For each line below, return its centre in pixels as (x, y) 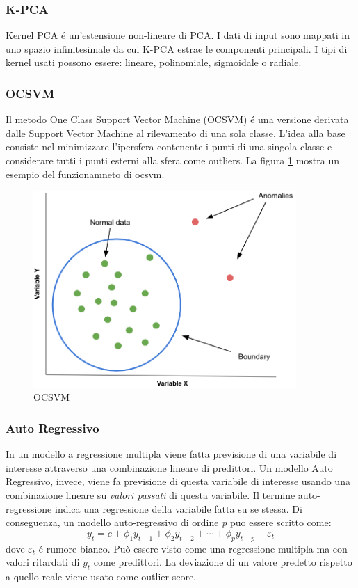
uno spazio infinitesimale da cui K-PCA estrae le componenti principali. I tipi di (177, 48)
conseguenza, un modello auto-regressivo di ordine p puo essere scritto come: (169, 522)
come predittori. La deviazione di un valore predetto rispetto (223, 562)
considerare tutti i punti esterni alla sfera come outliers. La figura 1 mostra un (172, 160)
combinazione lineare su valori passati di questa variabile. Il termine (150, 494)
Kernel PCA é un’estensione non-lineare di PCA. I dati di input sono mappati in (178, 35)
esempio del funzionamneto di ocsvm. (85, 174)
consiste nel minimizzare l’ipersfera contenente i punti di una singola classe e (169, 146)
